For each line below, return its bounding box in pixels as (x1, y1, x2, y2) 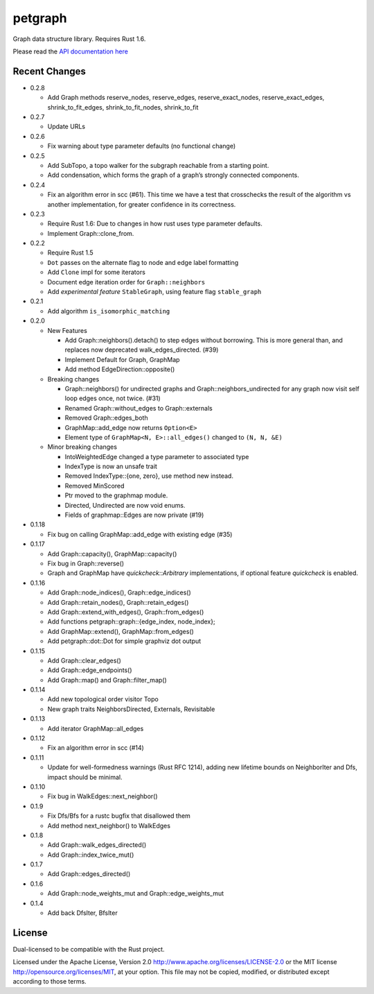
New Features (47, 326, 88, 334)
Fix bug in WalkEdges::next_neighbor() (47, 792, 159, 800)
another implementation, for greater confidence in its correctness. (47, 200, 236, 208)
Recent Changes (12, 65, 87, 77)
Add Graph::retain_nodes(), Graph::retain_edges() (47, 598, 189, 606)
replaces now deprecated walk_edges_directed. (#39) (64, 345, 219, 354)
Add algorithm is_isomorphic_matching (47, 307, 170, 315)
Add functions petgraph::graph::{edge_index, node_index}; (47, 617, 215, 626)
